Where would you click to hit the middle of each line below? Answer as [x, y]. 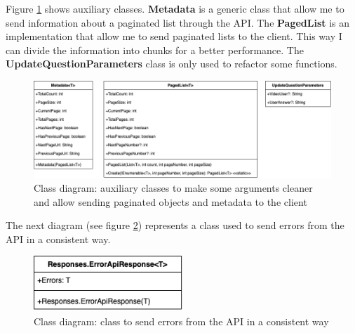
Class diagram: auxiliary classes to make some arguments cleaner [173, 188]
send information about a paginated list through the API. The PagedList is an [178, 22]
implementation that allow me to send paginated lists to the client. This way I [174, 36]
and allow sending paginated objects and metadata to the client [170, 201]
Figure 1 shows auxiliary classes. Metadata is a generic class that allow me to [175, 8]
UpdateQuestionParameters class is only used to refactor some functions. [172, 64]
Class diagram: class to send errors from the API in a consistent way [181, 321]
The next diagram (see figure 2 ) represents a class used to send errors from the [175, 225]
